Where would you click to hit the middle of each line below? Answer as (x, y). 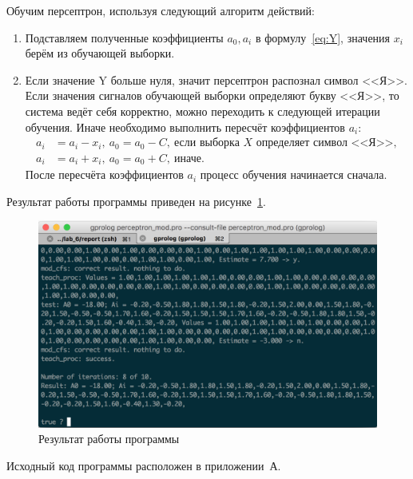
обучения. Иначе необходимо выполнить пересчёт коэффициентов (185, 127)
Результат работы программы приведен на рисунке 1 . (136, 201)
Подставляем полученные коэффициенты (124, 37)
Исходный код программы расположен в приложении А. (144, 465)
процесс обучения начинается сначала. (294, 174)
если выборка (207, 143)
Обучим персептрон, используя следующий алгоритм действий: (161, 10)
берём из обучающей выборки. (100, 53)
